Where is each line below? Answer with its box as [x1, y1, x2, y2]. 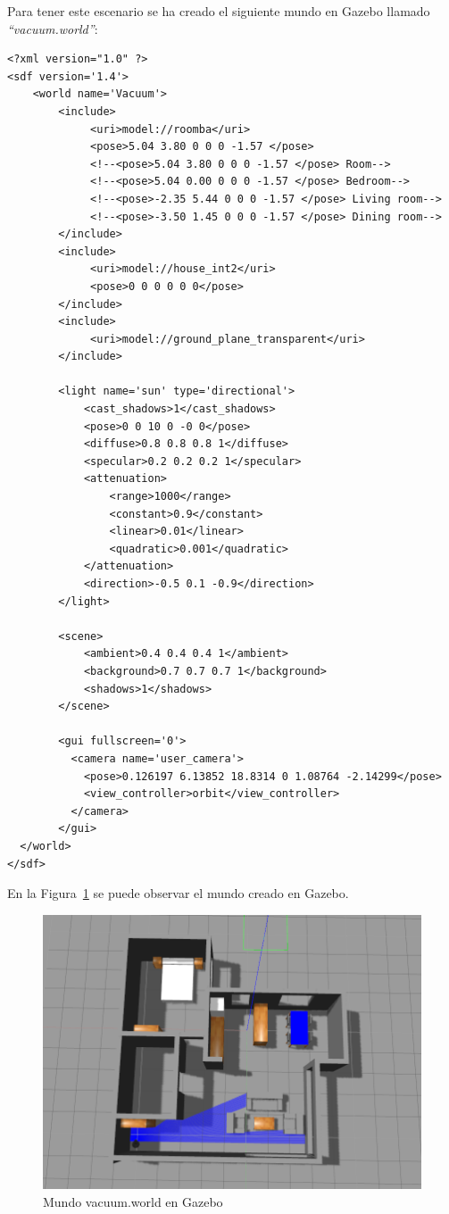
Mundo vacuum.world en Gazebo [43, 1192, 223, 1210]
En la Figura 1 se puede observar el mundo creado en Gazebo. [7, 884, 349, 902]
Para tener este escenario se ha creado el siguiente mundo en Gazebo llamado [7, 2, 430, 20]
